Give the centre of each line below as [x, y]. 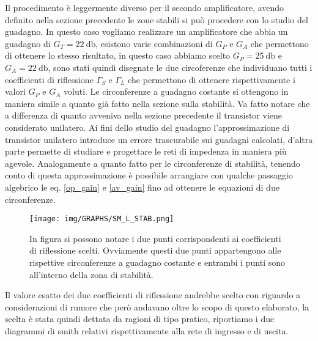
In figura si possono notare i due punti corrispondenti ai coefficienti [155, 238]
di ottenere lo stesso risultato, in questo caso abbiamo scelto [118, 55]
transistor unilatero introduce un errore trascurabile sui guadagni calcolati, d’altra [159, 139]
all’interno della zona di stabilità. [91, 274]
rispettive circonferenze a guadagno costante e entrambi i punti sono [157, 262]
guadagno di [28, 43]
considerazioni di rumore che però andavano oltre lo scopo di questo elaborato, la [157, 306]
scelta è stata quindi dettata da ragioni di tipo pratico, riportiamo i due [140, 319]
